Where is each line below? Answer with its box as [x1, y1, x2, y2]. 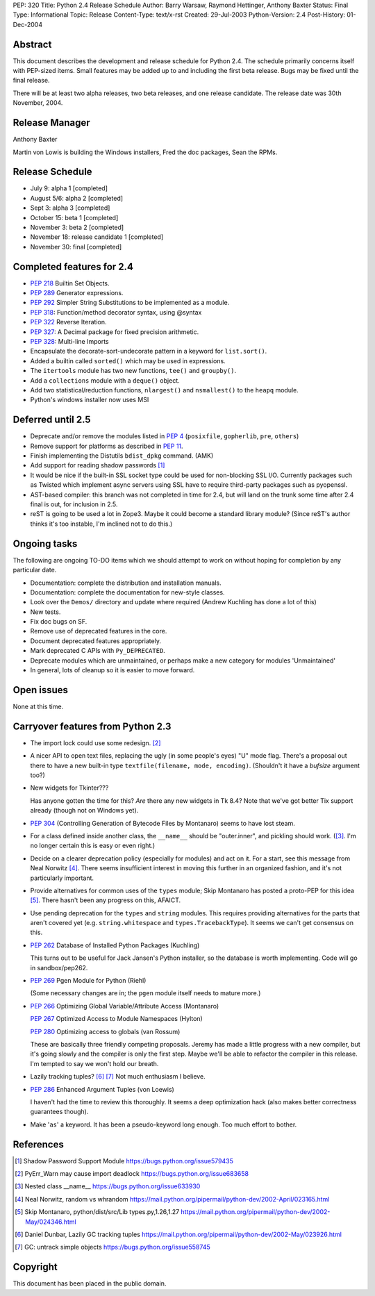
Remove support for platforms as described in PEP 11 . [30, 442, 183, 450]
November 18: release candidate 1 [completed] [30, 233, 164, 241]
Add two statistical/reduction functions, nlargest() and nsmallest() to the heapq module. [30, 386, 299, 394]
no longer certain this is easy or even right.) [30, 841, 156, 850]
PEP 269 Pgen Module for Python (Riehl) [30, 977, 147, 985]
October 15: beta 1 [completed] [30, 213, 119, 222]
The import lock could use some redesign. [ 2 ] [30, 738, 161, 747]
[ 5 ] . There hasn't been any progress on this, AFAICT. [30, 896, 181, 904]
